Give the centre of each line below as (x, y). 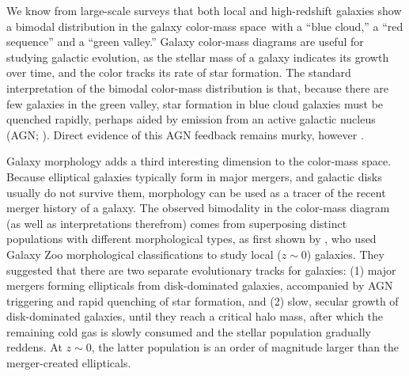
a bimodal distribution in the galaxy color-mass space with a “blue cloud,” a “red (205, 26)
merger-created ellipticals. (69, 363)
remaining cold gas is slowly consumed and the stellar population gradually (189, 331)
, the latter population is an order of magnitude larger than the (245, 347)
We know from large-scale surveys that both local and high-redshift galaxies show (204, 10)
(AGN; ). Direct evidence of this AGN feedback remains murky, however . (185, 134)
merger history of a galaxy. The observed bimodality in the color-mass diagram (198, 208)
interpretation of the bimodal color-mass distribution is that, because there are (197, 87)
